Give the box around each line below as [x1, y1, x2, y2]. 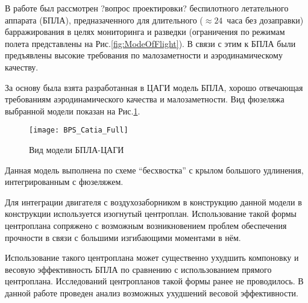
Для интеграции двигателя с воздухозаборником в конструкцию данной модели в [5, 195, 302, 208]
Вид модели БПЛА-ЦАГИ [29, 143, 124, 155]
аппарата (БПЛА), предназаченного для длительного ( [5, 13, 203, 26]
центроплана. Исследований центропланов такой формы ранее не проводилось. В [5, 275, 304, 287]
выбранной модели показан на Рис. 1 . [5, 104, 140, 117]
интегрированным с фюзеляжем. [5, 175, 124, 188]
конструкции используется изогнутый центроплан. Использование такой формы [5, 207, 297, 220]
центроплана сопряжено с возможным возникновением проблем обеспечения [5, 219, 287, 231]
